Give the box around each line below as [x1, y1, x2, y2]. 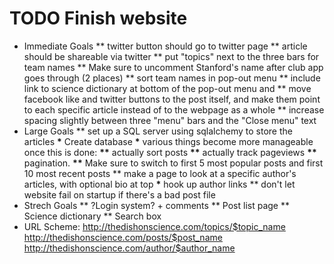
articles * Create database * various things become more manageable [23, 135, 314, 147]
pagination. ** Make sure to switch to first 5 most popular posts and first [23, 157, 324, 169]
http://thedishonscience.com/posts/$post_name [23, 231, 223, 243]
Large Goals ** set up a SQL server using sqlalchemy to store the [23, 125, 293, 137]
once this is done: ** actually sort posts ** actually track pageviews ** [23, 146, 317, 158]
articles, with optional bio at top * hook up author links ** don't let [23, 178, 296, 190]
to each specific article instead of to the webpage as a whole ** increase [23, 103, 325, 116]
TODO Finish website [9, 7, 188, 30]
